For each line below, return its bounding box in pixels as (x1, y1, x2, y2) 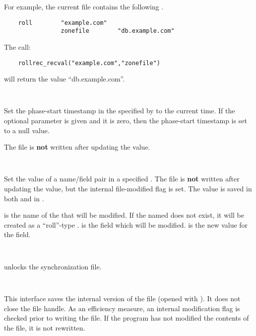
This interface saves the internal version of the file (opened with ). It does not (4, 293, 241, 303)
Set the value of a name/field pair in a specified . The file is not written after (4, 173, 240, 184)
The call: (4, 41, 31, 52)
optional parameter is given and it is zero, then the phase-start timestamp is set (4, 115, 247, 125)
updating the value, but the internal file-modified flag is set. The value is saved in (4, 183, 252, 194)
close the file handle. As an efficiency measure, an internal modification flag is (4, 303, 240, 313)
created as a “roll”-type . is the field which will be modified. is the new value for (4, 219, 248, 230)
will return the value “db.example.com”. (4, 74, 125, 84)
